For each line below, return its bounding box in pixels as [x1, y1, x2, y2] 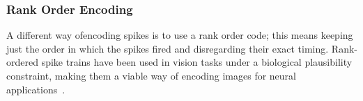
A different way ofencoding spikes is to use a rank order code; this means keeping [6, 28, 353, 42]
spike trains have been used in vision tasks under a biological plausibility [41, 55, 353, 69]
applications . [6, 82, 65, 96]
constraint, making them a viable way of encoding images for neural [6, 68, 296, 82]
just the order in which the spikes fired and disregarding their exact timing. [6, 41, 329, 55]
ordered [6, 55, 38, 69]
